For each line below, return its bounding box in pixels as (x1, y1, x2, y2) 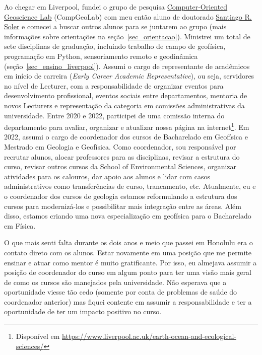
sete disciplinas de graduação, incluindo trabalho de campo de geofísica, (4, 41, 226, 51)
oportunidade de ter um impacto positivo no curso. (4, 306, 162, 317)
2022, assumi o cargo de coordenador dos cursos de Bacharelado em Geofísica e (4, 131, 248, 142)
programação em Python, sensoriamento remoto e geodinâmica (4, 50, 198, 61)
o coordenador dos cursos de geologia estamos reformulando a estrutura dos (4, 190, 237, 201)
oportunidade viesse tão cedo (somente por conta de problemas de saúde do (4, 287, 237, 297)
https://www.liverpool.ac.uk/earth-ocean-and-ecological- (62, 331, 236, 341)
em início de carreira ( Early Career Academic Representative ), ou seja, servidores (4, 70, 254, 81)
